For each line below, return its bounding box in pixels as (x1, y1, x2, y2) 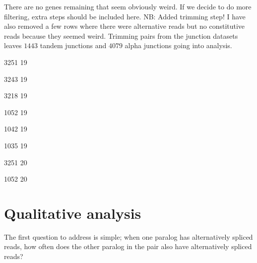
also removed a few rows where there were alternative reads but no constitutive (4, 21, 245, 31)
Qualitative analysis (4, 202, 141, 223)
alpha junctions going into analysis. (125, 40, 232, 51)
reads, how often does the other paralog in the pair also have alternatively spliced (4, 241, 252, 252)
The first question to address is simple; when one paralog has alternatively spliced (4, 231, 253, 242)
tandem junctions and (40, 40, 107, 51)
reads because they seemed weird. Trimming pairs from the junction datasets (4, 30, 238, 41)
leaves (4, 40, 22, 51)
